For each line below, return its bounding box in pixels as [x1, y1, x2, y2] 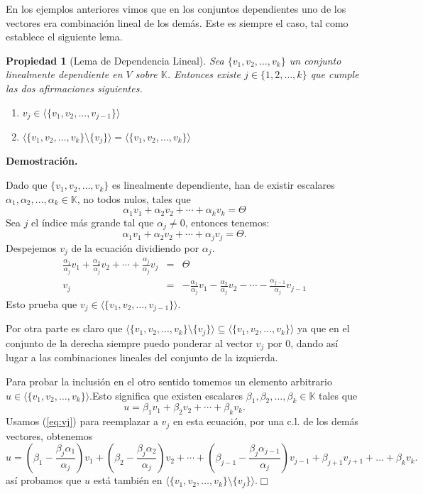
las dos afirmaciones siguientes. [6, 80, 143, 95]
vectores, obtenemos [6, 428, 93, 443]
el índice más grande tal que [31, 214, 154, 229]
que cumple [310, 67, 359, 82]
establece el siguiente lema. [6, 29, 123, 44]
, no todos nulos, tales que [77, 191, 191, 206]
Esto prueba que [6, 296, 77, 311]
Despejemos [6, 240, 57, 255]
